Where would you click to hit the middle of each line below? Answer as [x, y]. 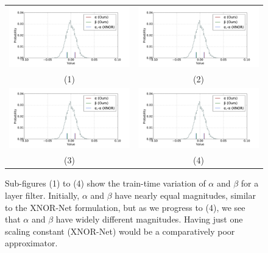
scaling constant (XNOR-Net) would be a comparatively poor [120, 231]
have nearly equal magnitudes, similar [185, 195]
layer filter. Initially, [42, 195]
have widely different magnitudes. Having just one [149, 219]
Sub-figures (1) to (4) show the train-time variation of [105, 183]
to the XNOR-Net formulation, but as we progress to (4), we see [125, 207]
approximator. [31, 243]
